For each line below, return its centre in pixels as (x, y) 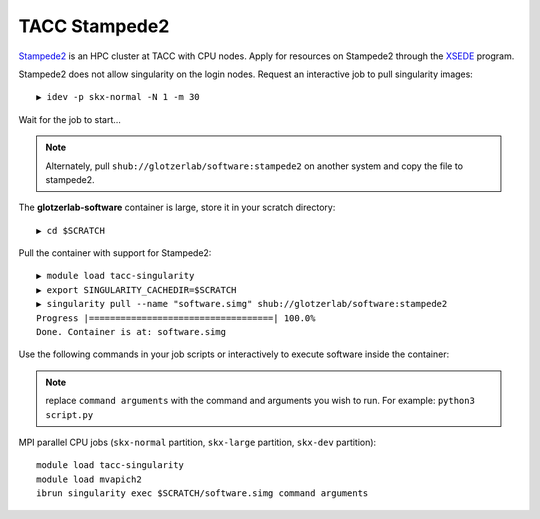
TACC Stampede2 (94, 26)
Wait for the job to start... (70, 119)
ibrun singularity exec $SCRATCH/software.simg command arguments (202, 493)
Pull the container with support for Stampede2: (115, 253)
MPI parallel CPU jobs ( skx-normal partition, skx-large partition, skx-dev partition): (197, 442)
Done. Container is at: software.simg (131, 332)
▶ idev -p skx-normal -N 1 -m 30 (118, 97)
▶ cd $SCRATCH (70, 230)
